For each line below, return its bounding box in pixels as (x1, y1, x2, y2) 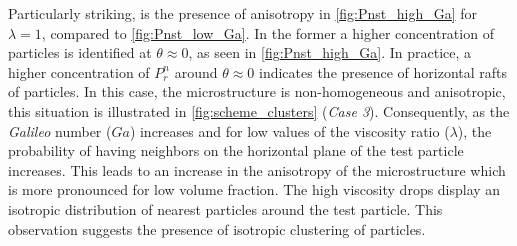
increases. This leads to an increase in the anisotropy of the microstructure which (8, 159, 506, 180)
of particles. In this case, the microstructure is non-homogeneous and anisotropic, (8, 81, 506, 102)
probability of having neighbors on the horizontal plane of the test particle (8, 140, 464, 161)
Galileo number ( (8, 120, 112, 141)
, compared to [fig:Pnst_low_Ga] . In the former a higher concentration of (41, 22, 494, 43)
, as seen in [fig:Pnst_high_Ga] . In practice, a (188, 42, 472, 63)
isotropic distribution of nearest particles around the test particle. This (8, 198, 443, 219)
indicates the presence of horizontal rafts (258, 61, 508, 82)
